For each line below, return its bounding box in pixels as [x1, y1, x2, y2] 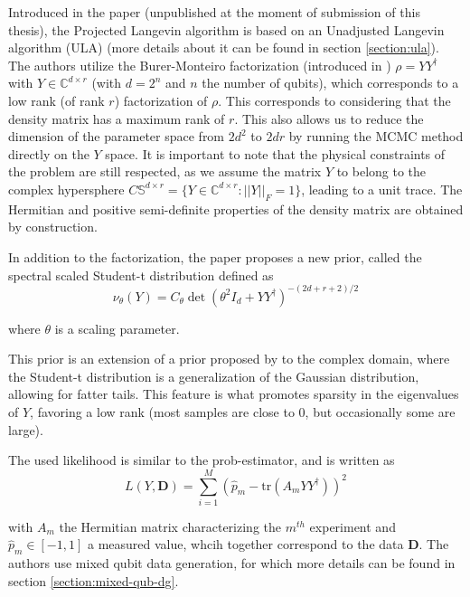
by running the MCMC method [288, 127, 464, 146]
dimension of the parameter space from [8, 127, 225, 146]
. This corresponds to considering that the [218, 90, 451, 109]
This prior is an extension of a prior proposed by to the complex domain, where [8, 349, 450, 368]
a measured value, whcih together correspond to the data [87, 535, 404, 554]
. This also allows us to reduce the [234, 109, 424, 128]
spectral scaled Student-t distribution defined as [8, 265, 274, 284]
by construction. [8, 217, 98, 236]
